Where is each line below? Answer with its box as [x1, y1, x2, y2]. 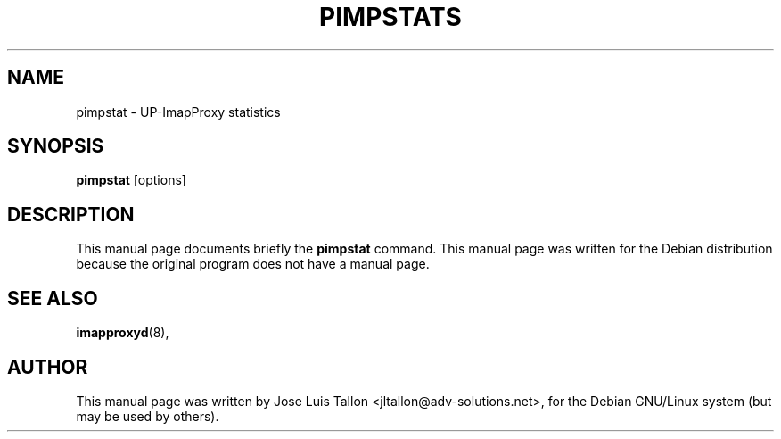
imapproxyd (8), [76, 325, 169, 341]
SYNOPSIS [7, 135, 104, 158]
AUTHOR [7, 355, 88, 378]
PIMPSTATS [319, 2, 462, 32]
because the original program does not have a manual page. [76, 256, 430, 272]
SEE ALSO [7, 286, 98, 310]
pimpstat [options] [76, 172, 186, 188]
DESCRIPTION [7, 203, 135, 226]
